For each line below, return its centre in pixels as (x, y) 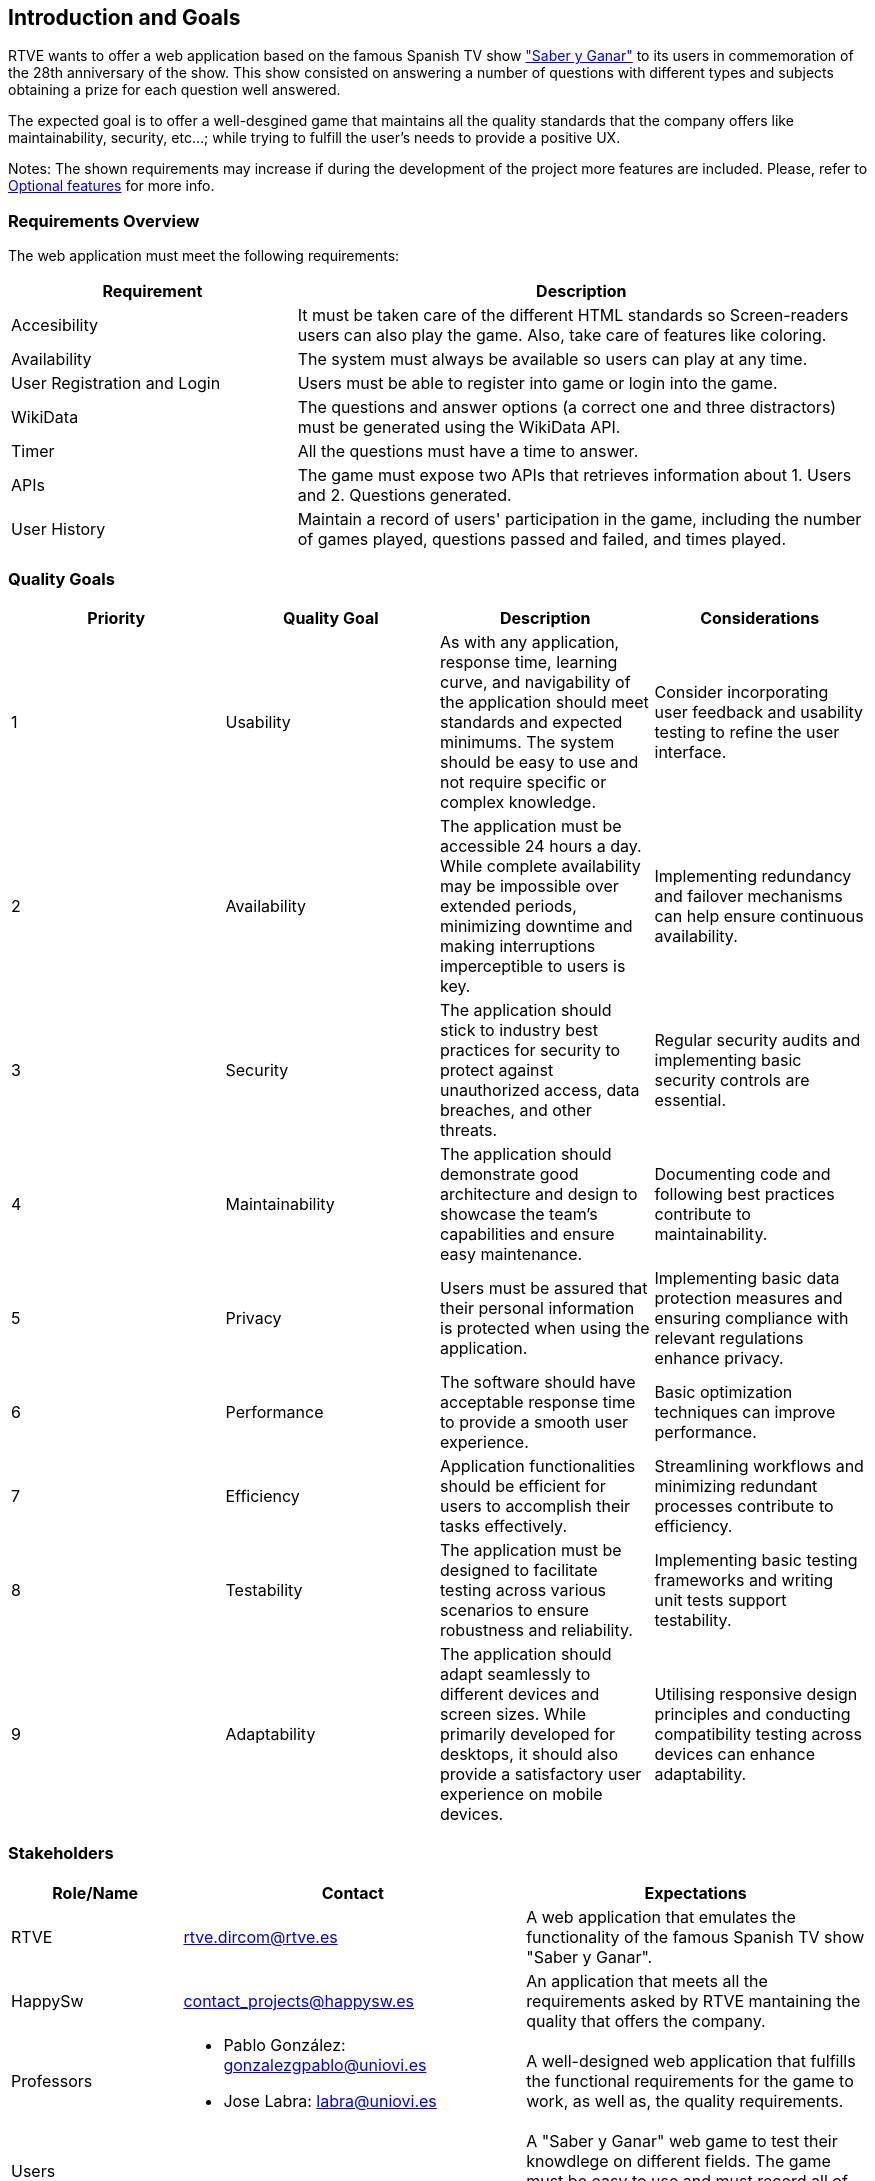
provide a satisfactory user (541, 1773)
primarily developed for (528, 1733)
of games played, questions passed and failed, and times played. (542, 539)
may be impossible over (529, 885)
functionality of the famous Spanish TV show (695, 1936)
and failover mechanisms (748, 895)
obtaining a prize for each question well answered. (174, 90)
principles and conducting (752, 1713)
